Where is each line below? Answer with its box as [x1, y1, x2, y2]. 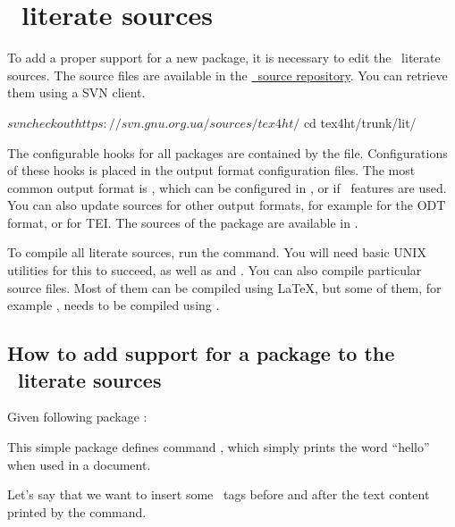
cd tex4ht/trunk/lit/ [303, 113, 417, 131]
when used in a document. [7, 455, 151, 473]
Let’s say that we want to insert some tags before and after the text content [7, 485, 430, 504]
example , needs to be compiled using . [7, 296, 220, 314]
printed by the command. [7, 502, 147, 521]
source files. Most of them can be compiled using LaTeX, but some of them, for [7, 278, 442, 297]
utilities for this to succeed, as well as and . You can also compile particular [7, 261, 422, 280]
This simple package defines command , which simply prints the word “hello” [7, 438, 430, 456]
